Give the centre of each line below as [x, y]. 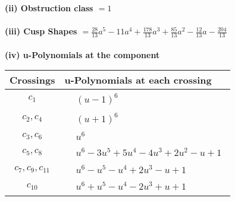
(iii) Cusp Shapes [41, 31]
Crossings [32, 80]
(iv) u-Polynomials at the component [82, 54]
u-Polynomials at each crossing [138, 80]
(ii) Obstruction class [49, 8]
